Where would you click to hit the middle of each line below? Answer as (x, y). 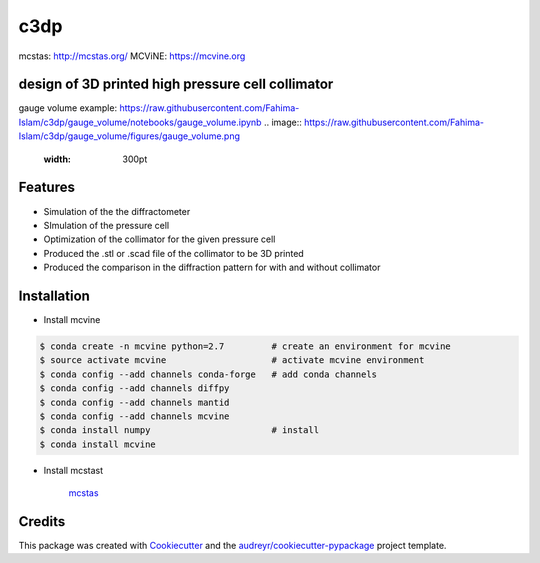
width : (57, 159)
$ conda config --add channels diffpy (134, 388)
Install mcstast (73, 470)
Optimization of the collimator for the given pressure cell (159, 239)
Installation (54, 295)
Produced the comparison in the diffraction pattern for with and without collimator (212, 267)
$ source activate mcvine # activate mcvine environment (232, 360)
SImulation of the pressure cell (106, 225)
